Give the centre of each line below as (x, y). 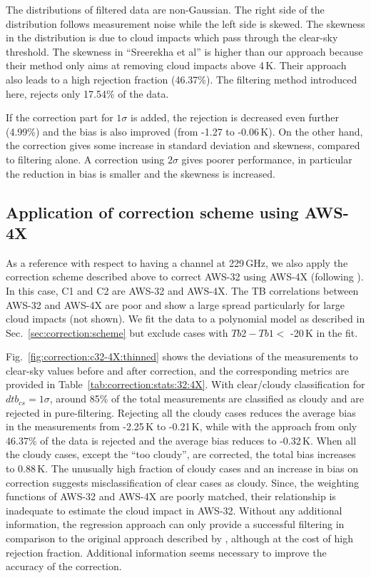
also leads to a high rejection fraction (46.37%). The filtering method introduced (182, 79)
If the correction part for (60, 117)
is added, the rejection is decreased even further (235, 117)
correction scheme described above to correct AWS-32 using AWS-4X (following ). (185, 277)
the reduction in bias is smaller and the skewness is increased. (141, 173)
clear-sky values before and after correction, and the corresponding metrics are (177, 370)
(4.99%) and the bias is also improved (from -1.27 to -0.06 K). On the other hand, (184, 131)
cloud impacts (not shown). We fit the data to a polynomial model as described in (185, 319)
